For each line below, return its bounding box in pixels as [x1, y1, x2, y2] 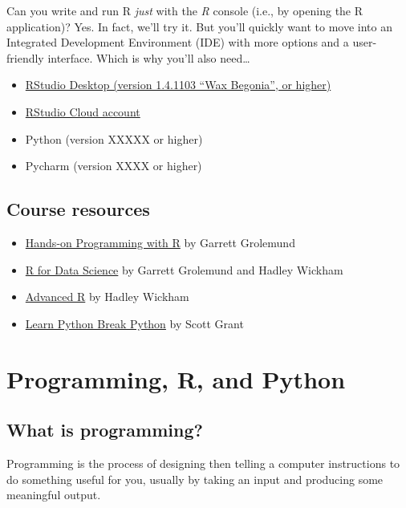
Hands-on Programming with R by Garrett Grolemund [25, 234, 295, 250]
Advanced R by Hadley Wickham [25, 288, 189, 305]
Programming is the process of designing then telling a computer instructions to [6, 454, 400, 471]
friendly [6, 49, 44, 66]
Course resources [6, 197, 150, 221]
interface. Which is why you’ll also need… [47, 49, 250, 66]
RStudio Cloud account [25, 103, 140, 120]
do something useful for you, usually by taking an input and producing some [6, 470, 384, 487]
